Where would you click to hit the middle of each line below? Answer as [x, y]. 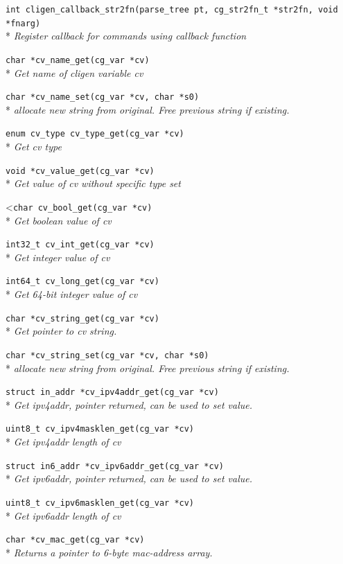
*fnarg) [23, 23]
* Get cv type [34, 147]
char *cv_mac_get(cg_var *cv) [75, 540]
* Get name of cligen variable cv [74, 72]
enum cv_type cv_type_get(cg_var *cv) [95, 134]
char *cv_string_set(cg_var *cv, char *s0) [107, 355]
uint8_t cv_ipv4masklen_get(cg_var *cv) [100, 429]
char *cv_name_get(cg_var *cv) [78, 60]
